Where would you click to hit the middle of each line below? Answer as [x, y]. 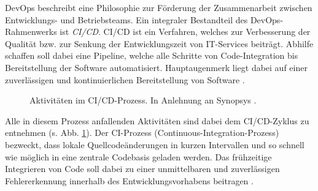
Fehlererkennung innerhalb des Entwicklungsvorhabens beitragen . [129, 180]
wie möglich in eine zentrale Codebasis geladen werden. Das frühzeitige [138, 156]
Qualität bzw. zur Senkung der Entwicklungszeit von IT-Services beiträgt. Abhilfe [159, 43]
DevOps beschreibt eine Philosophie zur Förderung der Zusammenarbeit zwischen [159, 7]
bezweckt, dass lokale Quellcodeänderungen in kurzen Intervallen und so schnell [155, 144]
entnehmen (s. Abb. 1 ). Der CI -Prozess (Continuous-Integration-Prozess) [142, 133]
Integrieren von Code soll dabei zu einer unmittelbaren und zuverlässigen [142, 169]
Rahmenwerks [31, 32]
